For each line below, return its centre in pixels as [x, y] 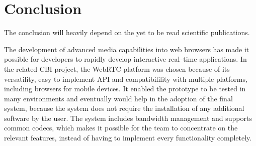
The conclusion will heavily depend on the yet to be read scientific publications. [127, 32]
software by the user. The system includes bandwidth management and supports [128, 118]
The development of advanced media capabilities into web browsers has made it [127, 49]
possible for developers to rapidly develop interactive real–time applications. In [125, 59]
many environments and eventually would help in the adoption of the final [118, 98]
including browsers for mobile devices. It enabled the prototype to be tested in [125, 89]
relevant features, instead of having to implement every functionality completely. [128, 138]
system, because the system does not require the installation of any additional [124, 108]
